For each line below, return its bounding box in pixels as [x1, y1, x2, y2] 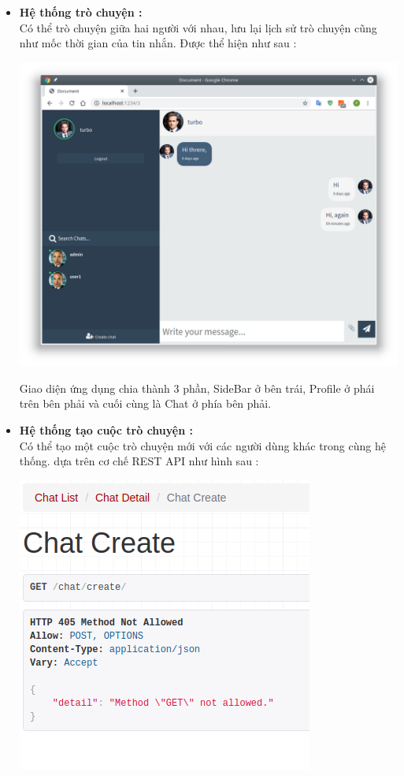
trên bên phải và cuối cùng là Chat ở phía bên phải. [19, 395, 272, 412]
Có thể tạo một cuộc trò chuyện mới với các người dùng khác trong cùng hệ [19, 437, 386, 453]
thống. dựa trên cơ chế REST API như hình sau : [19, 453, 259, 469]
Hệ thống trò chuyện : [19, 4, 143, 20]
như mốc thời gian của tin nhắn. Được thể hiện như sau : [19, 35, 297, 51]
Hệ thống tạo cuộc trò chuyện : [19, 422, 194, 438]
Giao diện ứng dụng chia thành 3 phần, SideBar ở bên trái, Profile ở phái [19, 379, 375, 396]
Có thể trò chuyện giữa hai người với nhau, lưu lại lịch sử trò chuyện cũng [19, 19, 377, 35]
